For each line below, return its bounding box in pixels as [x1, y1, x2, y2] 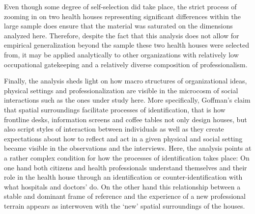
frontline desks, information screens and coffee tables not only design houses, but [4, 114, 247, 124]
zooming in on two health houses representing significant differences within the [4, 11, 241, 21]
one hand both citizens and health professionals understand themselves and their [4, 162, 247, 172]
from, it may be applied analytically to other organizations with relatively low [4, 49, 239, 59]
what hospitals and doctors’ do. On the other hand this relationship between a [4, 181, 241, 191]
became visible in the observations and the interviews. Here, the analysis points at [4, 143, 252, 153]
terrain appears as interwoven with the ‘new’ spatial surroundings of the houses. [4, 200, 245, 211]
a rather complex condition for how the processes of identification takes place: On [4, 152, 250, 162]
